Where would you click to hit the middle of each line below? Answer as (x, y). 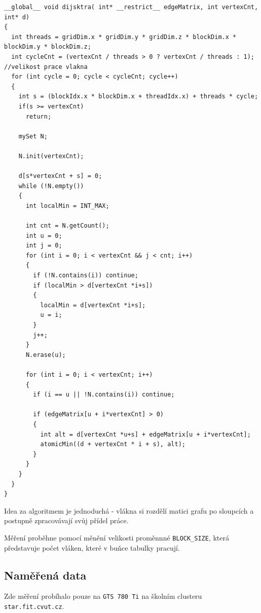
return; (39, 116)
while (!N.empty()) (51, 186)
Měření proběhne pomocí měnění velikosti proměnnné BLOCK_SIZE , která (117, 537)
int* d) (17, 17)
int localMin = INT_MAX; (67, 206)
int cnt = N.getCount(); (67, 226)
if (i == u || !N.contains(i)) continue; (104, 395)
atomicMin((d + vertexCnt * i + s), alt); (113, 444)
